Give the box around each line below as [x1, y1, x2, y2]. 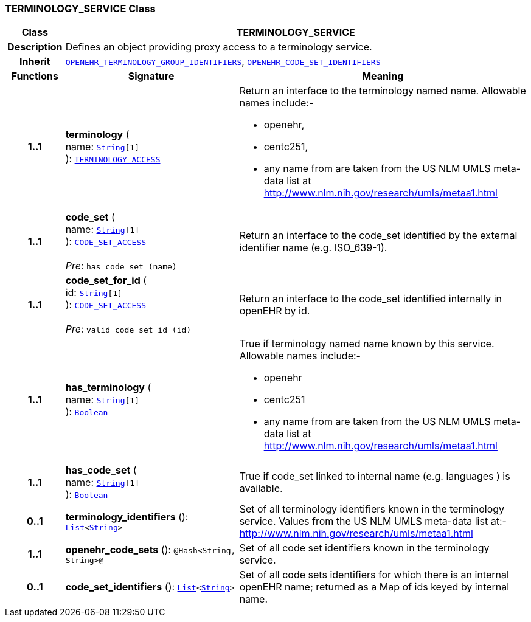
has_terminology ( [65, 381, 151, 394]
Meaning [362, 70, 404, 83]
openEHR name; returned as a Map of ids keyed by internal [239, 581, 510, 593]
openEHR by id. [239, 305, 310, 317]
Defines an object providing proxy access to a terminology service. [65, 41, 372, 54]
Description [7, 41, 63, 54]
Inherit [19, 55, 50, 68]
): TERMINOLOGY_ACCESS [65, 153, 161, 165]
